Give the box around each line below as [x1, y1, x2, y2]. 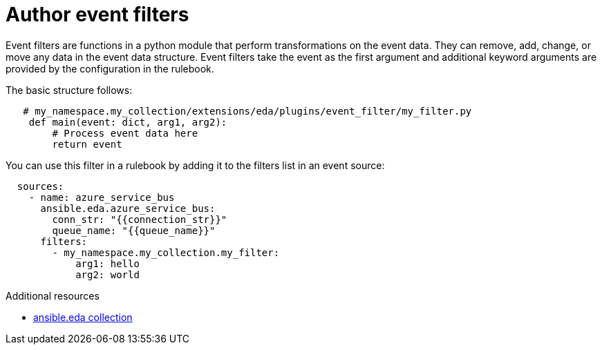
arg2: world [75, 269, 140, 280]
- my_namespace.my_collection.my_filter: [52, 246, 280, 258]
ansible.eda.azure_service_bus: [40, 202, 216, 214]
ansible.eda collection [33, 311, 133, 323]
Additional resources [6, 289, 100, 302]
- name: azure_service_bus [28, 191, 175, 203]
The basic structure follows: [6, 84, 133, 96]
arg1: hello [75, 257, 140, 269]
